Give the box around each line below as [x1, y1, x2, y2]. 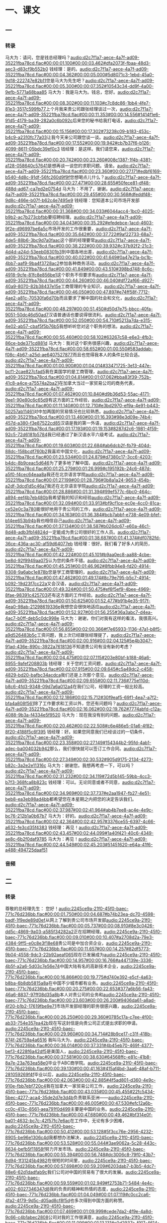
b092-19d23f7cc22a [5, 580, 47, 586]
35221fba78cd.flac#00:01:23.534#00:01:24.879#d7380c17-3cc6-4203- [5, 454, 153, 460]
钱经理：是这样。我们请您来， [61, 146, 122, 152]
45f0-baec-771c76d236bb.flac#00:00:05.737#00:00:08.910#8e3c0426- [5, 923, 155, 929]
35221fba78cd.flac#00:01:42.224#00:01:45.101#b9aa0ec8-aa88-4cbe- [5, 551, 152, 557]
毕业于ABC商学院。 [48, 1060, 88, 1066]
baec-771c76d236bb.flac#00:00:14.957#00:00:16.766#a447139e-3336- [5, 958, 154, 964]
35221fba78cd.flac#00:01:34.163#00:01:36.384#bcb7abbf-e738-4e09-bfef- [5, 511, 162, 517]
